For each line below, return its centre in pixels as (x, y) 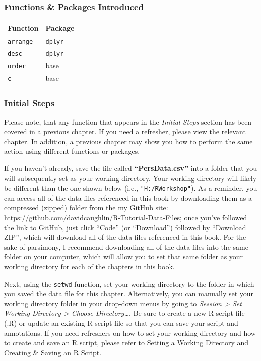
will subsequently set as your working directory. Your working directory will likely (130, 178)
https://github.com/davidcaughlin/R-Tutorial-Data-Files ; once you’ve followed (126, 217)
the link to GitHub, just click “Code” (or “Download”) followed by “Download (125, 227)
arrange (20, 41)
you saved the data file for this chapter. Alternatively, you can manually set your (129, 293)
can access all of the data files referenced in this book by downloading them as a (128, 197)
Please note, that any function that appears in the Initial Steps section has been (128, 121)
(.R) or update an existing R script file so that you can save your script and (121, 323)
